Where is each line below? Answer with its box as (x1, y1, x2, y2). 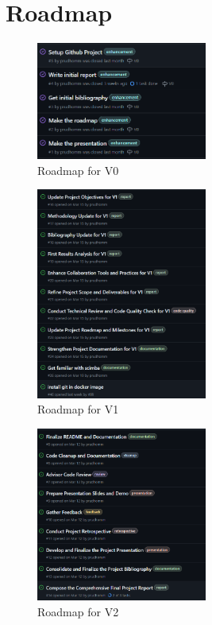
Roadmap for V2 (37, 603, 119, 619)
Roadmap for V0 (37, 161, 119, 178)
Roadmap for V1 (37, 401, 119, 417)
